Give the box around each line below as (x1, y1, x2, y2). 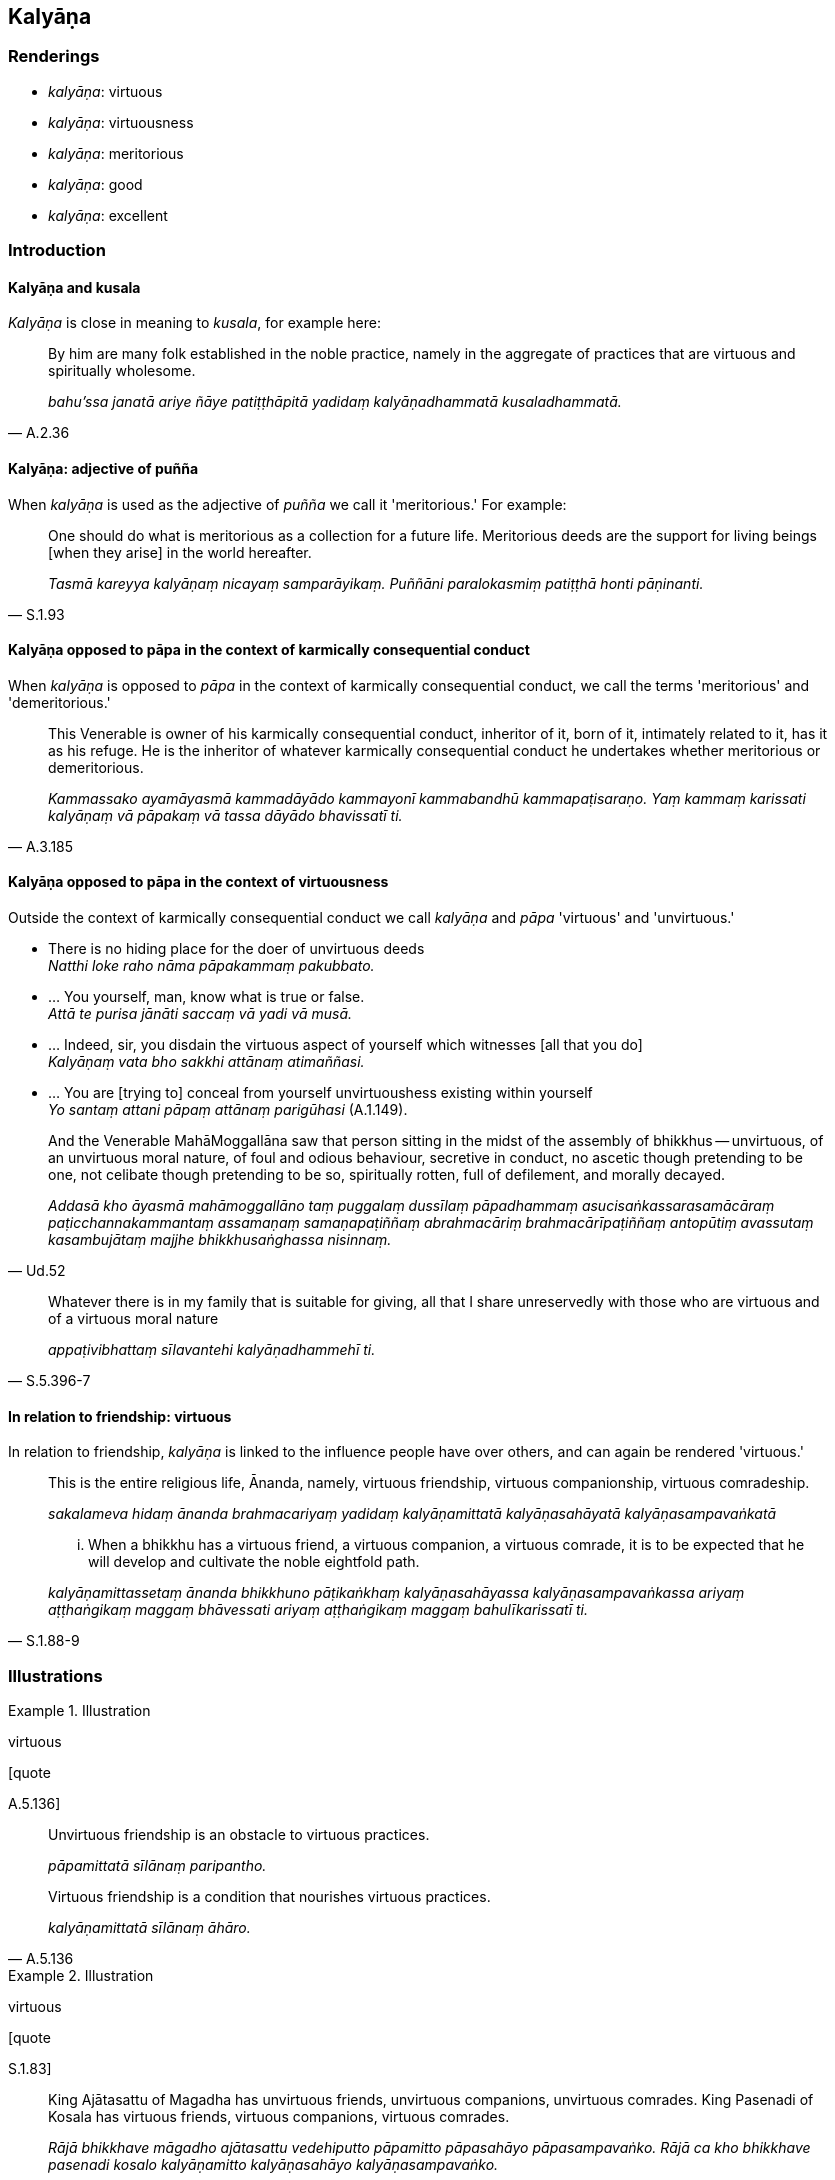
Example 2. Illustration (8, 1967, 154, 1985)
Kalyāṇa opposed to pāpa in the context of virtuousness (8, 873, 389, 891)
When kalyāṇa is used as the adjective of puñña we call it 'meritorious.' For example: (8, 495, 567, 513)
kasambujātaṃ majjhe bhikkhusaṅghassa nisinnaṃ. (48, 1231, 392, 1249)
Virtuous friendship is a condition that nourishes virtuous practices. (48, 1888, 491, 1906)
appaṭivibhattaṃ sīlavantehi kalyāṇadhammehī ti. (48, 1341, 376, 1359)
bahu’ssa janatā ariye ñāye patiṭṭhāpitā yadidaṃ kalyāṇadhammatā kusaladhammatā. (48, 393, 622, 411)
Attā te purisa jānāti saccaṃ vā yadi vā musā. (48, 1005, 353, 1023)
